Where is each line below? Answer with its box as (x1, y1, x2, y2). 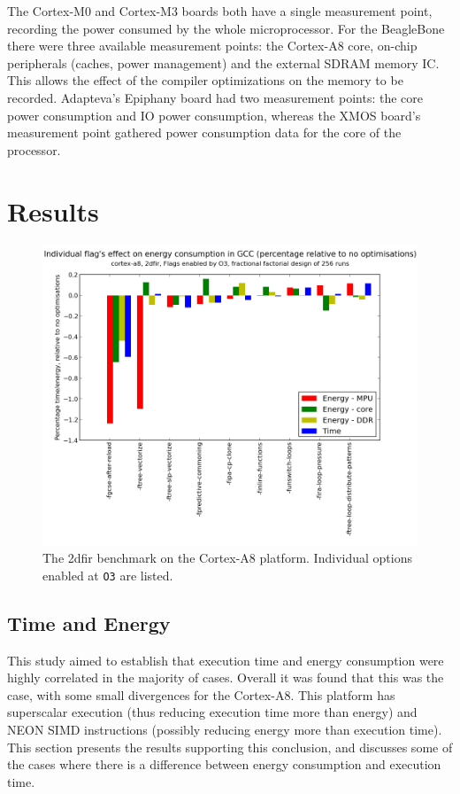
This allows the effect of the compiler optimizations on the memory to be (7, 71, 403, 90)
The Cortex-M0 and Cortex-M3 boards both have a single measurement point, (7, 2, 433, 19)
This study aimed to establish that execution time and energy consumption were (7, 650, 444, 669)
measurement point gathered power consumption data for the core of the (7, 123, 402, 142)
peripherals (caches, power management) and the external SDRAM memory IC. (7, 53, 440, 72)
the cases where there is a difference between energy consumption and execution (7, 755, 441, 774)
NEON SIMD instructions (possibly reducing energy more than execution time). (7, 720, 442, 739)
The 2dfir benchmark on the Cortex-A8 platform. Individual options (42, 549, 412, 567)
